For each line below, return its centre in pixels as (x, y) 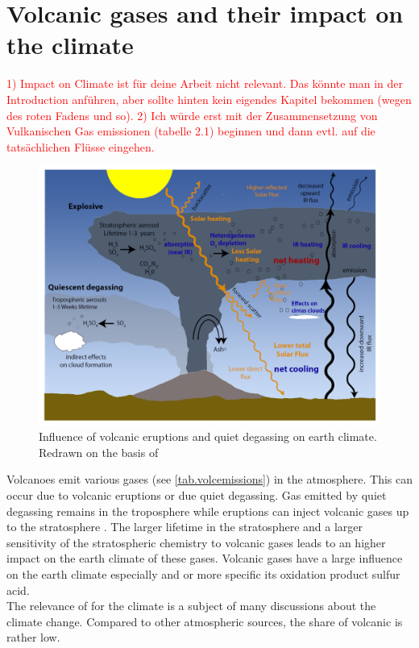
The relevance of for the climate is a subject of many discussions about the (191, 606)
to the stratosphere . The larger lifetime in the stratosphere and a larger (185, 527)
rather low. (33, 637)
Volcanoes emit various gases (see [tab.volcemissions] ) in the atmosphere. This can (210, 479)
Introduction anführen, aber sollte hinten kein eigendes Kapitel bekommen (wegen (209, 99)
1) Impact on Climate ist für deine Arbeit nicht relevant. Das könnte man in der (205, 83)
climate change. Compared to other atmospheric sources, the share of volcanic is (205, 621)
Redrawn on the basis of (99, 452)
